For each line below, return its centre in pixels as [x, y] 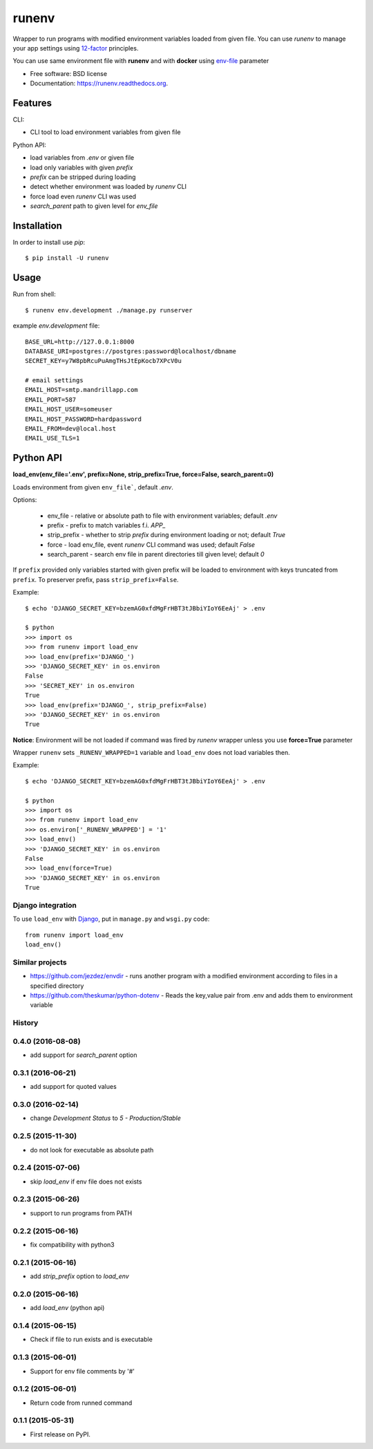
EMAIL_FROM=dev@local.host [71, 429]
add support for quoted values [73, 1087]
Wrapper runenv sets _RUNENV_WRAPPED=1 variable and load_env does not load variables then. [151, 753]
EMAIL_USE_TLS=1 [52, 438]
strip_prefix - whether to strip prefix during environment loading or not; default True [166, 535]
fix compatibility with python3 [72, 1244]
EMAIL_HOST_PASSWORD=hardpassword [83, 419]
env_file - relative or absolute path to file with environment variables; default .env [162, 516]
